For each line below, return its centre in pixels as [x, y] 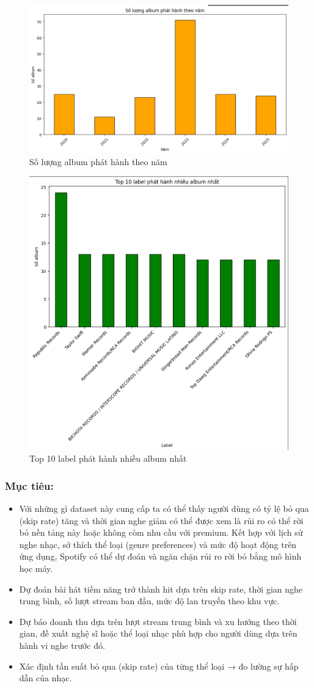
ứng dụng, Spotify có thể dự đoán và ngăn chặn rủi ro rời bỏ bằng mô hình [160, 556]
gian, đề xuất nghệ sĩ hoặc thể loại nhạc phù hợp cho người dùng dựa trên [158, 633]
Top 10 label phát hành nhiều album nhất [108, 458]
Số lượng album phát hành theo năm [98, 161]
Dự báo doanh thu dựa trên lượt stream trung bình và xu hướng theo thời [158, 621]
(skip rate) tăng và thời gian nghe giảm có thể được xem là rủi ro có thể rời [161, 520]
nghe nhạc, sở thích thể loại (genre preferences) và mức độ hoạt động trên [158, 544]
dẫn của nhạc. [46, 678]
